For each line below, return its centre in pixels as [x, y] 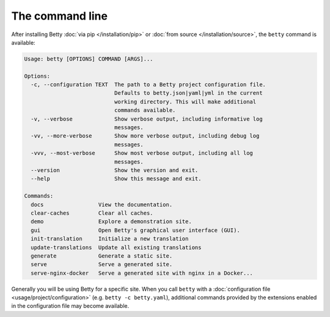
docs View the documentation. [102, 204]
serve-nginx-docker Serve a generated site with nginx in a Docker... [142, 273]
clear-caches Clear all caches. [92, 213]
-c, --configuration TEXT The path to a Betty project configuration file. [148, 85]
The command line [60, 16]
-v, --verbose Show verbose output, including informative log [147, 119]
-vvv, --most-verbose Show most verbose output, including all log [142, 153]
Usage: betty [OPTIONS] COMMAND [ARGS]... [89, 59]
